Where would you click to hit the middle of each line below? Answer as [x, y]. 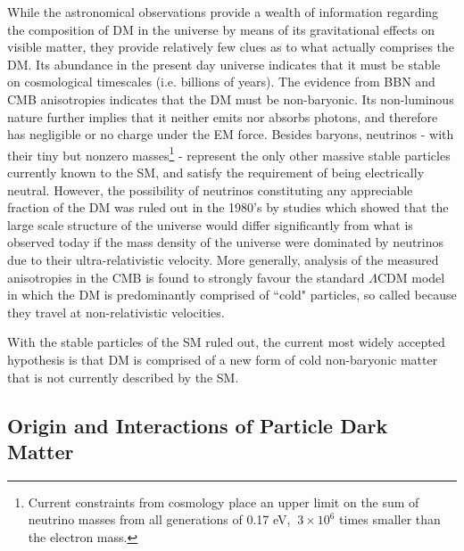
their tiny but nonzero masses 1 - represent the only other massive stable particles [229, 153]
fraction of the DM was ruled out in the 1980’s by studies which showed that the [228, 207]
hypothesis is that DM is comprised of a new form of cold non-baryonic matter [223, 359]
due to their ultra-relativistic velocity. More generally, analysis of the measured [223, 259]
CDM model [411, 277]
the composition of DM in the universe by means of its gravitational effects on [221, 29]
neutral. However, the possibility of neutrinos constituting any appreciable [210, 189]
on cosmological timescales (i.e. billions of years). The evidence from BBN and [221, 82]
